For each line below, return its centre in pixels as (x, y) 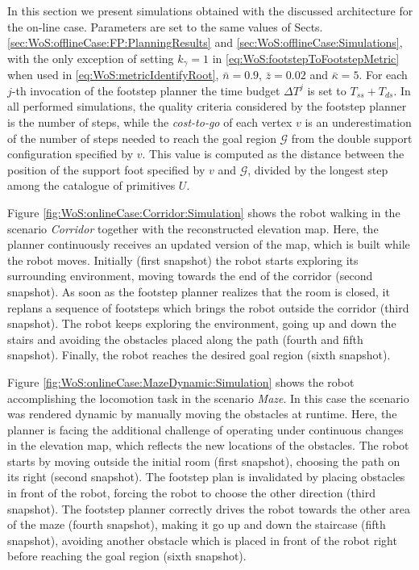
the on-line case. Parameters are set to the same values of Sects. (165, 26)
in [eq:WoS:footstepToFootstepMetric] (306, 58)
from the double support (352, 138)
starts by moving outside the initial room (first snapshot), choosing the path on (204, 461)
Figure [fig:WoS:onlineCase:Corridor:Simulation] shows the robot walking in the (204, 212)
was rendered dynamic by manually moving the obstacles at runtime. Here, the (202, 414)
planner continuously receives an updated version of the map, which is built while (209, 244)
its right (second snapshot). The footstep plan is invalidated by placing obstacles (206, 477)
